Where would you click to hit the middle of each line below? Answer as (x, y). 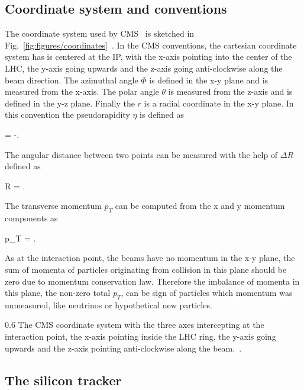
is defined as (162, 115)
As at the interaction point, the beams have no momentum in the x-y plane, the (150, 258)
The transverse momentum (53, 206)
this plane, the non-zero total (58, 293)
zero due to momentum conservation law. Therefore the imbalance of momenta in (152, 281)
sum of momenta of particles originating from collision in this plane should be (146, 269)
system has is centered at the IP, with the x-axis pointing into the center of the (148, 57)
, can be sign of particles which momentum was (207, 293)
